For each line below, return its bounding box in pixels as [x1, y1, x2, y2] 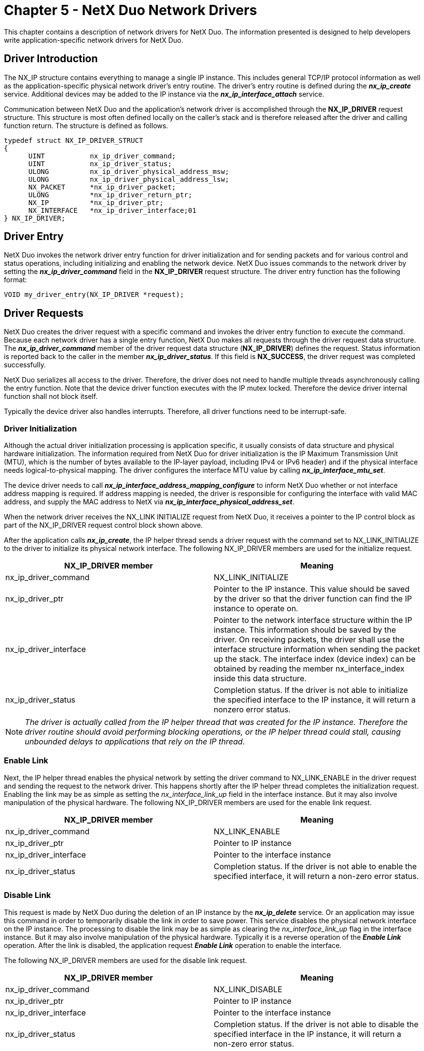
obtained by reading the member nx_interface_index [214, 664, 405, 674]
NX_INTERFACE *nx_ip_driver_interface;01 [28, 206, 197, 214]
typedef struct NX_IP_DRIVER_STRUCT [4, 136, 143, 144]
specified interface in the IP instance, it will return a [214, 1029, 401, 1039]
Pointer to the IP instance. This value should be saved [214, 584, 410, 594]
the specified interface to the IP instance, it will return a [214, 695, 416, 705]
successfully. [4, 361, 46, 369]
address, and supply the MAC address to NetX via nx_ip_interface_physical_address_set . [4, 498, 294, 506]
